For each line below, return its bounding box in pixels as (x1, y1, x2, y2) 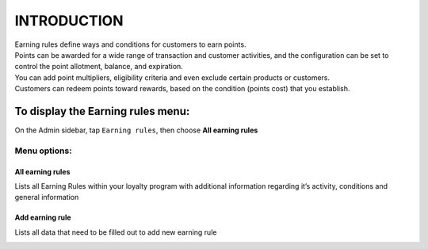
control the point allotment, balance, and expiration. (14, 62, 184, 71)
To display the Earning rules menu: (14, 104, 190, 118)
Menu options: (14, 145, 72, 156)
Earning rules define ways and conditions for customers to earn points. (14, 40, 246, 49)
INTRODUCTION (14, 12, 124, 29)
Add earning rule (14, 213, 71, 222)
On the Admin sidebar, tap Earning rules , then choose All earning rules (14, 125, 258, 135)
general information (14, 193, 79, 202)
